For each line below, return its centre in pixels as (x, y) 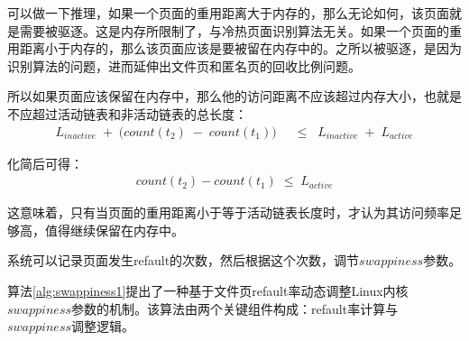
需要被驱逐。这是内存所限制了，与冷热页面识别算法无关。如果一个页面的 (234, 30)
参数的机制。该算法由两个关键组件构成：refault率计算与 (235, 308)
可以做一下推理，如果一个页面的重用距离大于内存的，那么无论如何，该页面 (228, 13)
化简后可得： (45, 163)
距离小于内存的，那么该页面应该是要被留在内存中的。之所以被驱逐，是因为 (240, 48)
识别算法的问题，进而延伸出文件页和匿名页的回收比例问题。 (184, 65)
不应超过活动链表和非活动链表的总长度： (127, 113)
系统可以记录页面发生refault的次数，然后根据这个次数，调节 (184, 260)
